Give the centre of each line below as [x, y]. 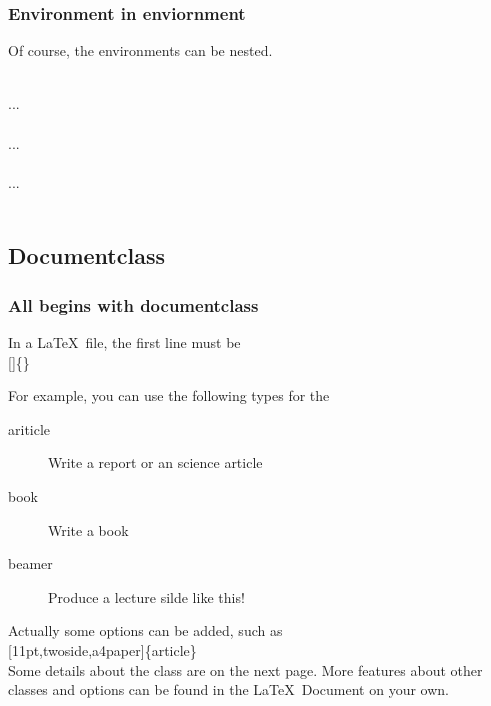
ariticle [29, 428]
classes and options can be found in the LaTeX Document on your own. [228, 689]
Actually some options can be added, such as [145, 630]
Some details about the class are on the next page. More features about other [245, 669]
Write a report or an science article [155, 462]
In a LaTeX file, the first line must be [124, 341]
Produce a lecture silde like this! [146, 596]
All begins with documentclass [133, 304]
